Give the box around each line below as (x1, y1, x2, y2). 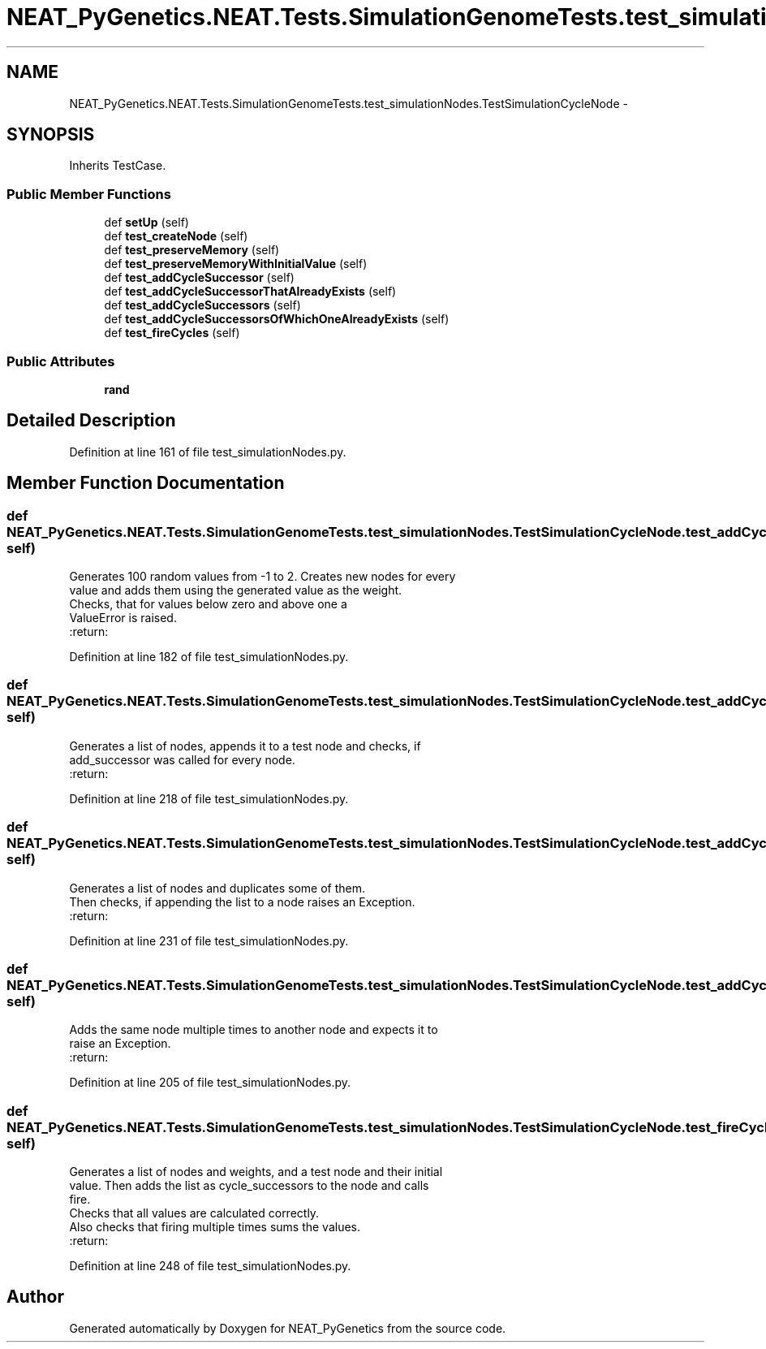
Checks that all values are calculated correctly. (69, 1206, 320, 1220)
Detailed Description (6, 410, 176, 431)
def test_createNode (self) (104, 229, 248, 244)
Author (6, 1286, 64, 1308)
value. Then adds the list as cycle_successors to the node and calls (69, 1178, 429, 1192)
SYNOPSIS (6, 124, 95, 145)
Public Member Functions (6, 185, 171, 202)
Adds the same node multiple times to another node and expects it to (69, 1023, 438, 1037)
